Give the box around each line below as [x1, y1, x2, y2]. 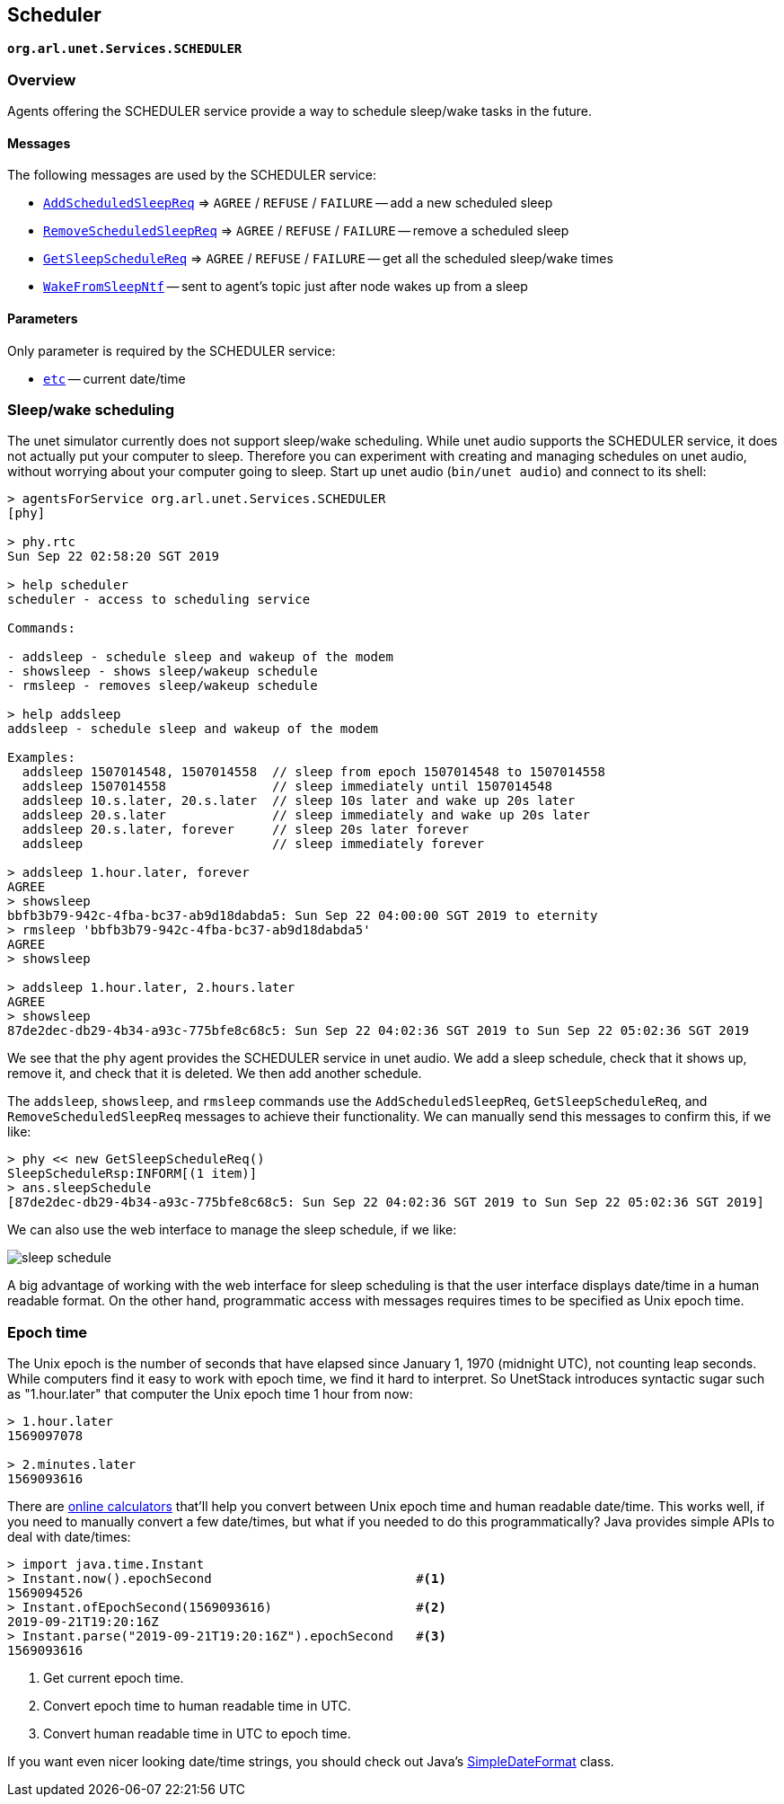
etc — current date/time [43, 370, 186, 386]
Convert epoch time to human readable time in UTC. [43, 1698, 351, 1714]
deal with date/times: [7, 1529, 131, 1545]
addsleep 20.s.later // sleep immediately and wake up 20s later [22, 808, 591, 823]
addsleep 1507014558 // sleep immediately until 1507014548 [22, 779, 552, 794]
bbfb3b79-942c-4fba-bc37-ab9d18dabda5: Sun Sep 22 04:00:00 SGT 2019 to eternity [7, 908, 598, 924]
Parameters [7, 311, 78, 326]
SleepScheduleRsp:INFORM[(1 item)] [7, 1166, 258, 1181]
